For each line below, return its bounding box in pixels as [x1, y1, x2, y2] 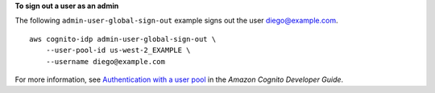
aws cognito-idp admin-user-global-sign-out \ [29, 34, 217, 43]
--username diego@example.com [45, 57, 165, 66]
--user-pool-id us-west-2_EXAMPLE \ [45, 46, 191, 55]
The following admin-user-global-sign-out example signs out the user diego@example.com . [14, 16, 338, 26]
